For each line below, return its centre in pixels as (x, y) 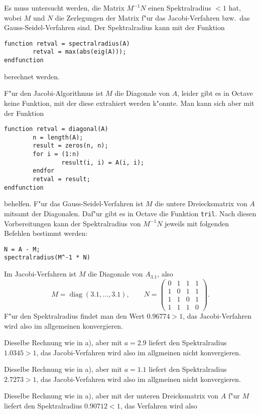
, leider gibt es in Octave (215, 93)
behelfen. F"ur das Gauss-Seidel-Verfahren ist (74, 203)
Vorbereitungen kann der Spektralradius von (73, 223)
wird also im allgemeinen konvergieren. (64, 325)
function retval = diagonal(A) (56, 129)
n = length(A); (58, 137)
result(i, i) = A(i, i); (103, 162)
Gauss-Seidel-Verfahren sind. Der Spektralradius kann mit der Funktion (114, 27)
